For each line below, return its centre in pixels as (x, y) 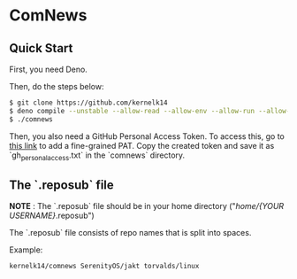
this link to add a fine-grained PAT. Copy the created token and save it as (142, 145)
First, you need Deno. (49, 69)
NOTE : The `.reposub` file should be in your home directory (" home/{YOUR (147, 206)
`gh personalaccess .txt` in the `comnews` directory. (97, 156)
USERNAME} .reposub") (52, 216)
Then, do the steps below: (57, 86)
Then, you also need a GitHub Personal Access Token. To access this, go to (147, 136)
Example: (26, 250)
